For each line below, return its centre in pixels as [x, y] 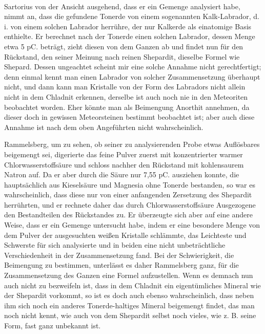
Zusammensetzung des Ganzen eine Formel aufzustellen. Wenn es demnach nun [129, 275]
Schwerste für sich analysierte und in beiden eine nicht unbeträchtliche [115, 245]
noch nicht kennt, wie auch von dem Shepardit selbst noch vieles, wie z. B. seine [130, 315]
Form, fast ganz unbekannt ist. [53, 325]
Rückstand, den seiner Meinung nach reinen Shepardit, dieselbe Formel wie [122, 56]
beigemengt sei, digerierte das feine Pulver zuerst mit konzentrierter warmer [124, 154]
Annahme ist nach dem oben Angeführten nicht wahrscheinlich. [104, 127]
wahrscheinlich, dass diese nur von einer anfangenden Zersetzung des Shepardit [128, 194]
